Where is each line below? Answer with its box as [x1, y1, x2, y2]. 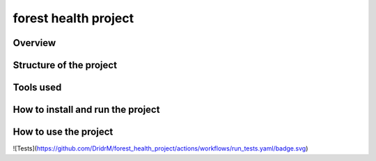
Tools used [13, 82, 62, 93]
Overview [13, 37, 56, 49]
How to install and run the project [13, 104, 160, 116]
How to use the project [13, 126, 113, 138]
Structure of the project [13, 59, 118, 71]
